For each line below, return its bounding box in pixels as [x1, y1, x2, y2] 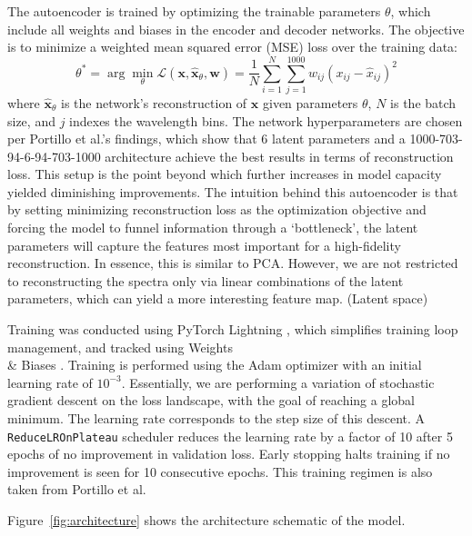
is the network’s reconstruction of [61, 93, 247, 112]
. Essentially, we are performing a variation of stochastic [121, 372, 435, 392]
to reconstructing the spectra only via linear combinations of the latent [7, 271, 404, 290]
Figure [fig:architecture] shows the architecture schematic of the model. [7, 511, 406, 530]
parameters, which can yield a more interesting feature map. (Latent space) [7, 289, 428, 308]
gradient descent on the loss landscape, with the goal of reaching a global [7, 391, 415, 410]
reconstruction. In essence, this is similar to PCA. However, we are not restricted [7, 253, 458, 273]
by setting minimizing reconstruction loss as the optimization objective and [7, 200, 427, 219]
